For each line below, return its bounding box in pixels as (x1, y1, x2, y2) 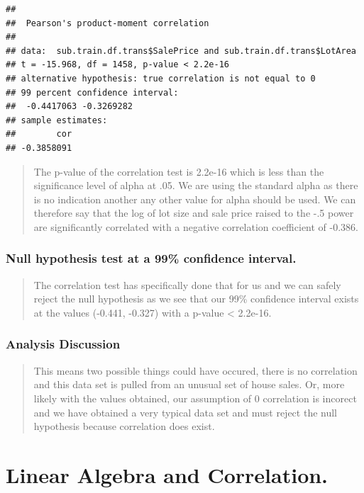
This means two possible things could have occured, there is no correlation (33, 363, 358, 378)
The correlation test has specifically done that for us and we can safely (33, 277, 341, 292)
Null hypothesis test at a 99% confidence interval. (6, 249, 297, 267)
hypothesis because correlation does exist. (33, 419, 215, 433)
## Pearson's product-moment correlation (6, 18, 209, 28)
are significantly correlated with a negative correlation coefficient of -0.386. (33, 219, 358, 234)
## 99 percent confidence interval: (6, 87, 179, 98)
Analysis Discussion (6, 335, 121, 353)
